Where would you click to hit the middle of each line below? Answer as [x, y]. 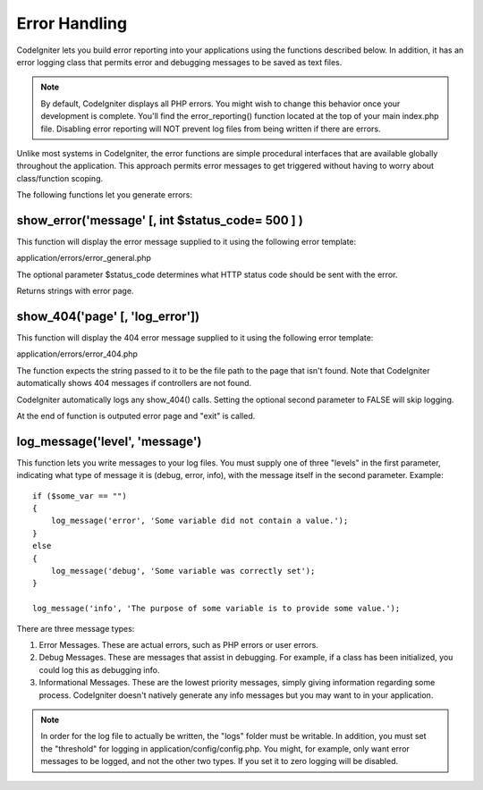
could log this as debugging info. [99, 669]
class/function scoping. [60, 178]
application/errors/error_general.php [84, 258]
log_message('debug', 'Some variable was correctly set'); [183, 571]
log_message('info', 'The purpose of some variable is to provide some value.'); [216, 609]
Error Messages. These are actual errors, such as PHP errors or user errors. [179, 644]
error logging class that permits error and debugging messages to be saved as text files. [179, 62]
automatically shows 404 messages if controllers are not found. [134, 383]
